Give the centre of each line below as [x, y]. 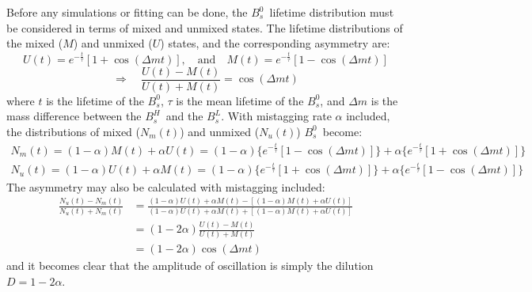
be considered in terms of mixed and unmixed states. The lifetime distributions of [205, 27]
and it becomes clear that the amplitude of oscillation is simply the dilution [190, 265]
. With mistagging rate [276, 116]
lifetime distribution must [332, 12]
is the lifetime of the [95, 100]
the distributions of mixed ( [73, 131]
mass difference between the [74, 116]
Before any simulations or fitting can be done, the [127, 12]
